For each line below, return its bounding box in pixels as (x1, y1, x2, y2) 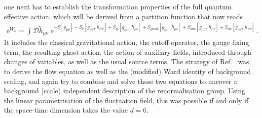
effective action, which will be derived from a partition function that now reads (4, 11, 243, 21)
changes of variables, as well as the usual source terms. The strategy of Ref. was (4, 56, 249, 67)
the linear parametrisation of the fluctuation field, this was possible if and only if (4, 95, 249, 105)
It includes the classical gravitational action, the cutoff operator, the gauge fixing (4, 37, 249, 47)
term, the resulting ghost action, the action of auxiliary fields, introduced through (4, 46, 251, 57)
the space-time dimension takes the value (4, 105, 128, 115)
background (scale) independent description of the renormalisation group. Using (4, 85, 246, 96)
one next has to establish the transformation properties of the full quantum (4, 1, 232, 11)
